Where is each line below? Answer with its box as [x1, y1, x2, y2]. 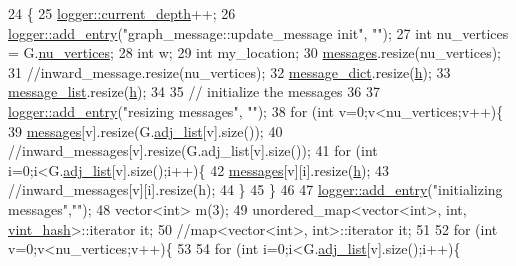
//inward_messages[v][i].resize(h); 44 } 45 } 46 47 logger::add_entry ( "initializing [8, 179, 503, 200]
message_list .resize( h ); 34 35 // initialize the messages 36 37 [8, 81, 380, 102]
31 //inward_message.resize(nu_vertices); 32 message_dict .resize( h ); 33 [8, 61, 451, 82]
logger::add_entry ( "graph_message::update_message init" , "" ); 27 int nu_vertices [8, 22, 509, 43]
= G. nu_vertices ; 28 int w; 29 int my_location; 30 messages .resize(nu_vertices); [8, 42, 502, 63]
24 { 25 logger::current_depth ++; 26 [8, 3, 236, 23]
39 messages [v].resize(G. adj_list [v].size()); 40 [8, 120, 283, 141]
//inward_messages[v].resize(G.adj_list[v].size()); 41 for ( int [8, 140, 378, 161]
